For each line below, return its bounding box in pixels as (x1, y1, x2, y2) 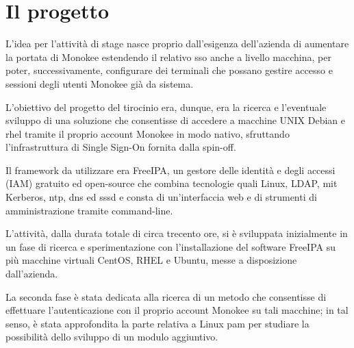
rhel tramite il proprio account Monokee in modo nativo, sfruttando (5, 126, 290, 140)
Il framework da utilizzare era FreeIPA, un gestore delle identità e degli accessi (5, 162, 336, 177)
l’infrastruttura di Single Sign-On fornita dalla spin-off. (5, 140, 236, 154)
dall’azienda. (5, 266, 58, 281)
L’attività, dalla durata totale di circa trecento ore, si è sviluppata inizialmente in (5, 226, 348, 240)
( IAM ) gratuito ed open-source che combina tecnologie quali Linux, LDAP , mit (5, 176, 338, 190)
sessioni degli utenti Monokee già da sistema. (5, 76, 194, 90)
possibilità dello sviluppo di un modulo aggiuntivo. (5, 330, 218, 344)
